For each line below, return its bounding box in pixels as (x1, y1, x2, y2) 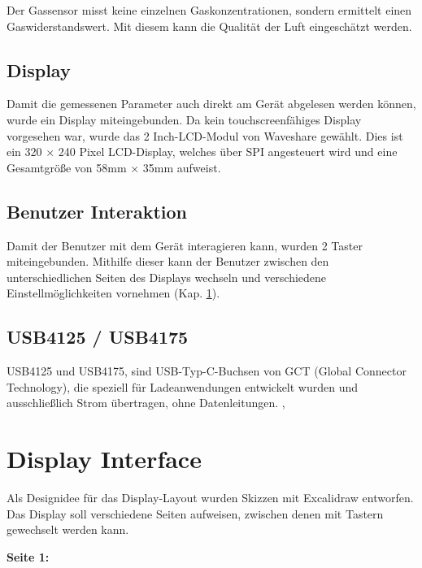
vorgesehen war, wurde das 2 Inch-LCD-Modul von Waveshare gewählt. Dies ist (7, 127, 403, 144)
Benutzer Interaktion (7, 198, 187, 223)
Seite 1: (7, 548, 50, 565)
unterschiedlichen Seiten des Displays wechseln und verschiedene (7, 268, 327, 285)
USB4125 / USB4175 (7, 324, 189, 349)
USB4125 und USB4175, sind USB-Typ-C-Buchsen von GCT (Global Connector (7, 362, 407, 379)
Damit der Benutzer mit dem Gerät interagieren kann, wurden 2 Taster (7, 236, 363, 254)
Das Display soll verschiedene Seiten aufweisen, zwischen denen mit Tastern (7, 505, 384, 522)
